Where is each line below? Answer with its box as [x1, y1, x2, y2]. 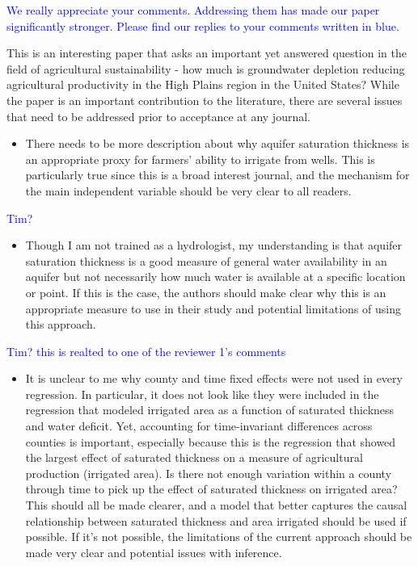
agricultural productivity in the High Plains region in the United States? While [6, 76, 399, 93]
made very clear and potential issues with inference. [25, 543, 282, 560]
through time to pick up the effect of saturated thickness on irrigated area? [25, 480, 398, 497]
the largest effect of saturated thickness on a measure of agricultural [25, 449, 363, 466]
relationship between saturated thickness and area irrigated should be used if [25, 512, 407, 529]
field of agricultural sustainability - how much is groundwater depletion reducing [6, 60, 405, 77]
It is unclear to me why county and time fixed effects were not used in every [25, 370, 403, 387]
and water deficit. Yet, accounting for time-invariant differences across [25, 417, 373, 434]
